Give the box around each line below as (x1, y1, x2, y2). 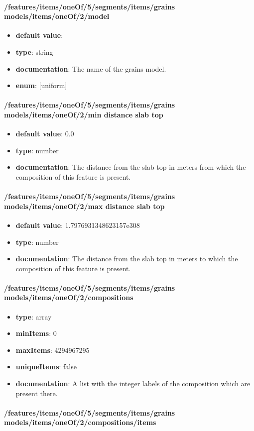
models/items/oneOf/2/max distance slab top (4, 201, 165, 211)
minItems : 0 (15, 328, 57, 338)
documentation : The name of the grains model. (15, 63, 166, 74)
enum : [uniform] (15, 80, 67, 91)
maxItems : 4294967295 (15, 344, 90, 355)
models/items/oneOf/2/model (4, 11, 110, 21)
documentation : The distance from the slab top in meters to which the (15, 253, 238, 264)
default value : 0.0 (15, 128, 74, 139)
